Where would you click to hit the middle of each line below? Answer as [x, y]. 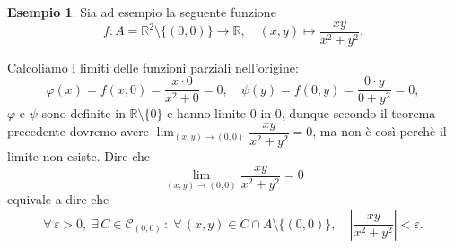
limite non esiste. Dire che [79, 155]
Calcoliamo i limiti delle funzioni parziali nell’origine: [153, 67]
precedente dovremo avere [78, 131]
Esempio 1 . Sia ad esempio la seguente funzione [142, 12]
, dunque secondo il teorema [358, 113]
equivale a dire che [58, 199]
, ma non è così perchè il [380, 131]
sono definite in [83, 113]
